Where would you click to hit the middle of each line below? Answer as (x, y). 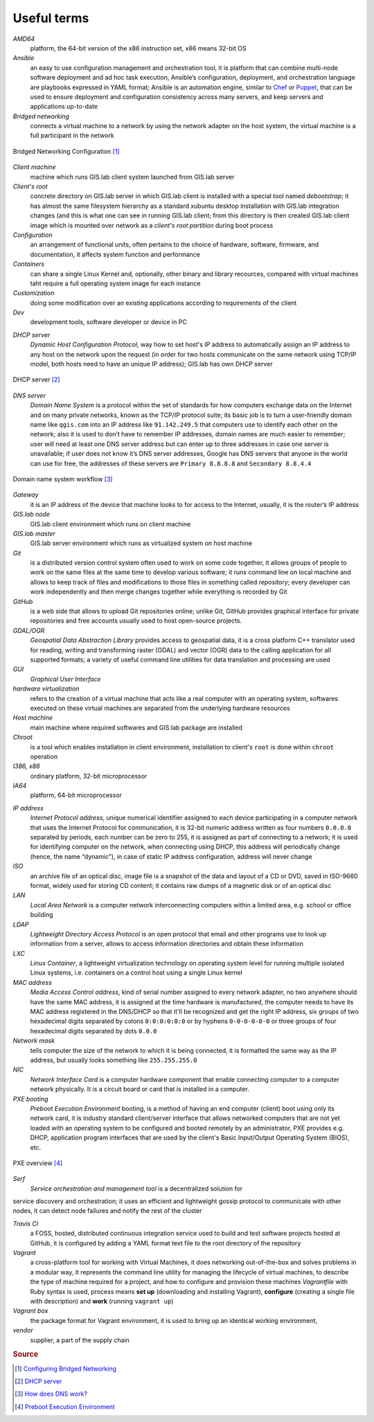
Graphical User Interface (65, 679)
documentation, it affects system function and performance (115, 254)
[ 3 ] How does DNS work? (51, 1394)
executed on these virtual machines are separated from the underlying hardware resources (160, 708)
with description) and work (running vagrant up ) (102, 1301)
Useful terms (51, 18)
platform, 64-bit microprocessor (76, 795)
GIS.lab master (34, 533)
